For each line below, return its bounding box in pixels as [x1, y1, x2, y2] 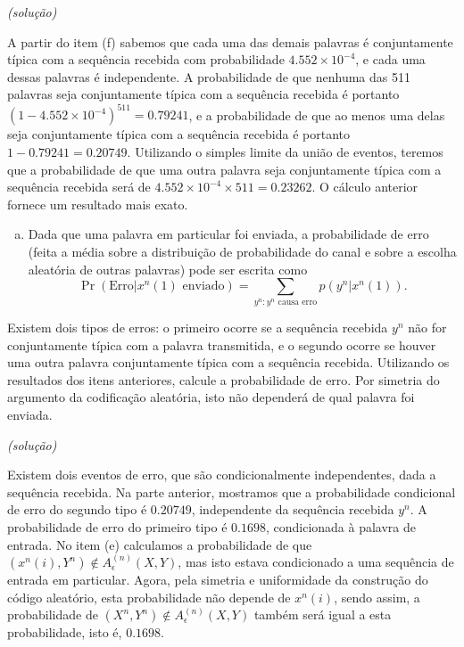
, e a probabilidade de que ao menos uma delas [188, 105, 445, 124]
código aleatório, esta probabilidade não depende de [7, 587, 291, 606]
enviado [182, 280, 225, 293]
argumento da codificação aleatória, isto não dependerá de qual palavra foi [7, 388, 415, 406]
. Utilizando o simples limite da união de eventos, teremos [127, 143, 443, 161]
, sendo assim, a [334, 587, 420, 606]
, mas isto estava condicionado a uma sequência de [178, 553, 454, 571]
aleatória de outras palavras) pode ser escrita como [28, 259, 308, 278]
